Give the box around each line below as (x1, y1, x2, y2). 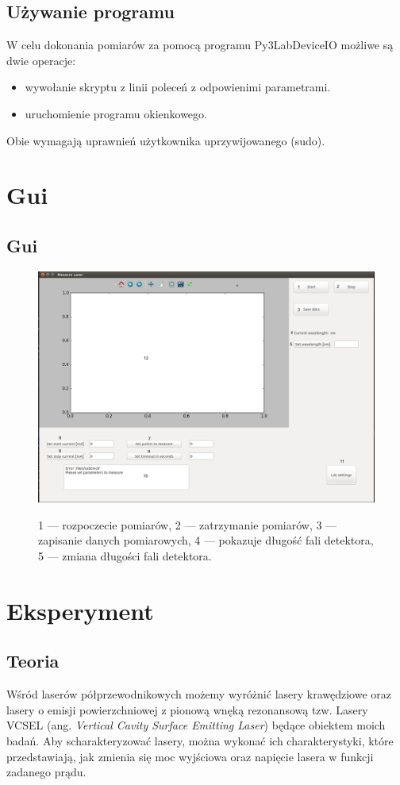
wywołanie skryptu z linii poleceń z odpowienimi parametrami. (25, 79, 331, 95)
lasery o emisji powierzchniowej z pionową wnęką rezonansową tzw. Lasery (6, 701, 368, 718)
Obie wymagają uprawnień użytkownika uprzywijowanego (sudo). (6, 132, 325, 148)
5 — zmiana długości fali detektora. (38, 548, 212, 564)
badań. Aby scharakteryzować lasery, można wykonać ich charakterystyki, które (6, 732, 394, 748)
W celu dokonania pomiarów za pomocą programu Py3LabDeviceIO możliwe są (6, 37, 394, 53)
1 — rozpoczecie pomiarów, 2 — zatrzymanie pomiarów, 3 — (38, 516, 337, 533)
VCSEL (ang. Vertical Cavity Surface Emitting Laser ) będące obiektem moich (6, 717, 386, 733)
